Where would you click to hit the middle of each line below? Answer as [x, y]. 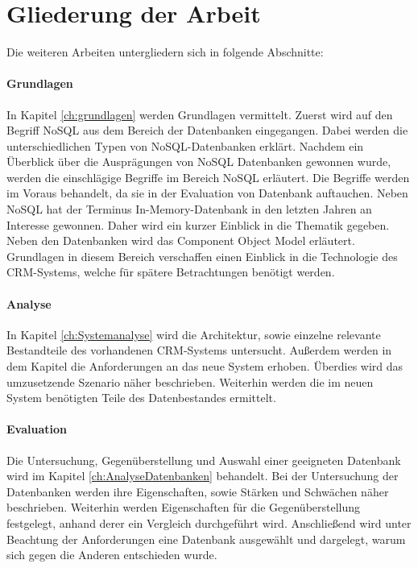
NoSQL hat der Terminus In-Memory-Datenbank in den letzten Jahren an [189, 209]
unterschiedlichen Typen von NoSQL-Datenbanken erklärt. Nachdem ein [185, 145]
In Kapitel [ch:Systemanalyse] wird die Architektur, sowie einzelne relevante [194, 334]
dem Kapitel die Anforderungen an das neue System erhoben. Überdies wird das [205, 366]
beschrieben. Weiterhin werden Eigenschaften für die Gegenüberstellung [184, 507]
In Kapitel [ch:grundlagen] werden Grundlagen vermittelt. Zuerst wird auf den [200, 114]
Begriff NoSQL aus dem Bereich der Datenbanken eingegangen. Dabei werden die [207, 130]
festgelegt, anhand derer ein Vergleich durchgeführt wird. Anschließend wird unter [209, 522]
